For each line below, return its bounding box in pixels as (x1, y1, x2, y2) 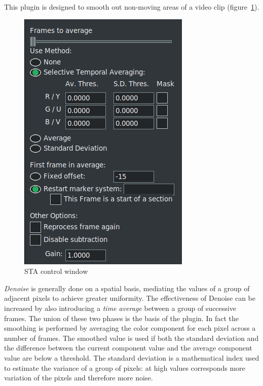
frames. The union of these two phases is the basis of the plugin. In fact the (4, 312, 239, 323)
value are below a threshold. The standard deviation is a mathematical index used (4, 352, 259, 363)
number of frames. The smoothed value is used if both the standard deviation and (4, 332, 259, 343)
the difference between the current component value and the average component (4, 342, 252, 353)
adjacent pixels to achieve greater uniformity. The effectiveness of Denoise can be (4, 293, 256, 303)
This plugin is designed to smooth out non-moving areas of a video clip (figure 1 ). (4, 2, 259, 12)
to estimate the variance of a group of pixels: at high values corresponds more (4, 362, 245, 373)
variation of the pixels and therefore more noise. (4, 372, 153, 383)
